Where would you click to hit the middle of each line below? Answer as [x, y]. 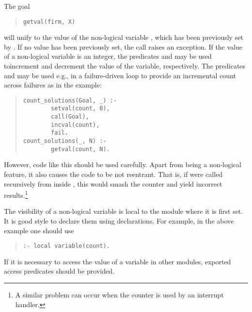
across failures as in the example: [53, 85]
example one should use [39, 230]
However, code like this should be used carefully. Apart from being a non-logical [123, 165]
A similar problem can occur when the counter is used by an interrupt [119, 295]
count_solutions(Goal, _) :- [70, 100]
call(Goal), [70, 117]
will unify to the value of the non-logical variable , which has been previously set [124, 37]
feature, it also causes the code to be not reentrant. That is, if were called [113, 174]
